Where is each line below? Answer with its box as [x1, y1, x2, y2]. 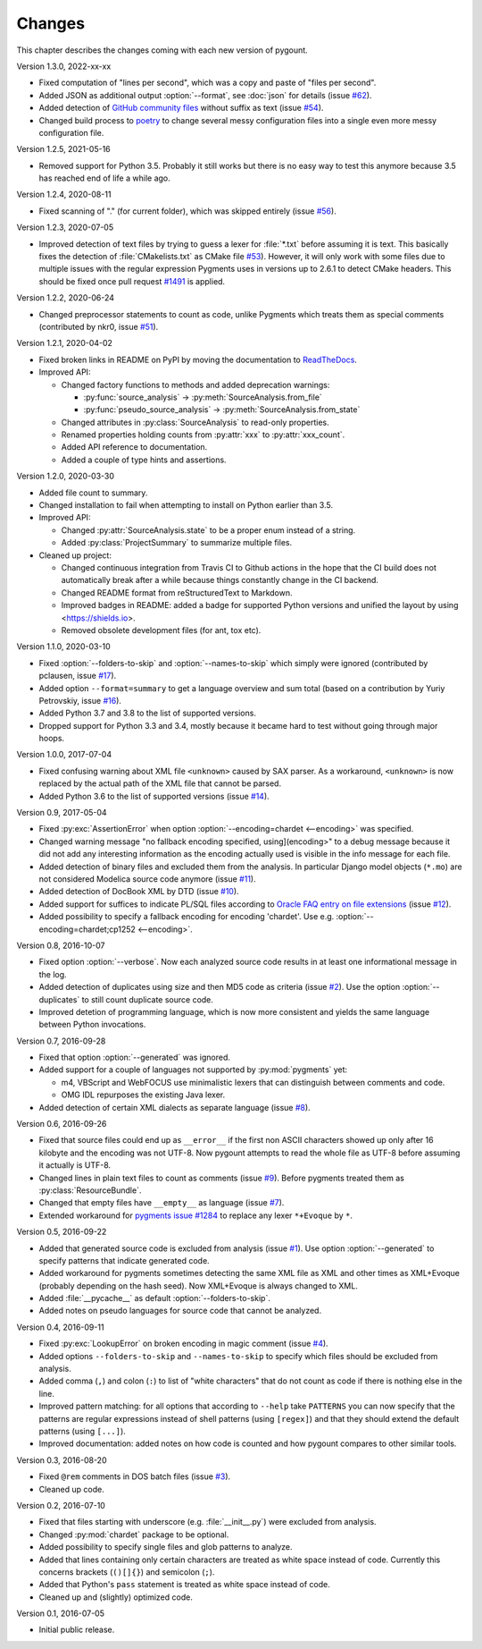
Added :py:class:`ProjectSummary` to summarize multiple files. [61, 537, 293, 548]
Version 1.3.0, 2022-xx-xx [16, 61, 112, 72]
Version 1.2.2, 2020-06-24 [16, 292, 115, 303]
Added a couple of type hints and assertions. [61, 454, 227, 465]
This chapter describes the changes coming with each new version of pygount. [16, 45, 308, 55]
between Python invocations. [38, 1019, 146, 1030]
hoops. [38, 733, 65, 744]
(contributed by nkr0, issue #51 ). [38, 321, 159, 332]
